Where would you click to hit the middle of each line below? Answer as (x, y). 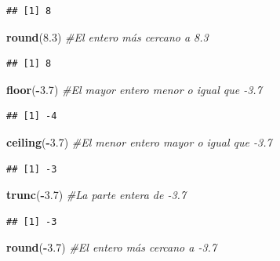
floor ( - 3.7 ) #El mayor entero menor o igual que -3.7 (134, 89)
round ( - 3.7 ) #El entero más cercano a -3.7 (112, 247)
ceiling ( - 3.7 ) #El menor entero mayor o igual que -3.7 (139, 141)
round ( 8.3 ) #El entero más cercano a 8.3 (107, 36)
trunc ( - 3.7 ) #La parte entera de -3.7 (96, 195)
